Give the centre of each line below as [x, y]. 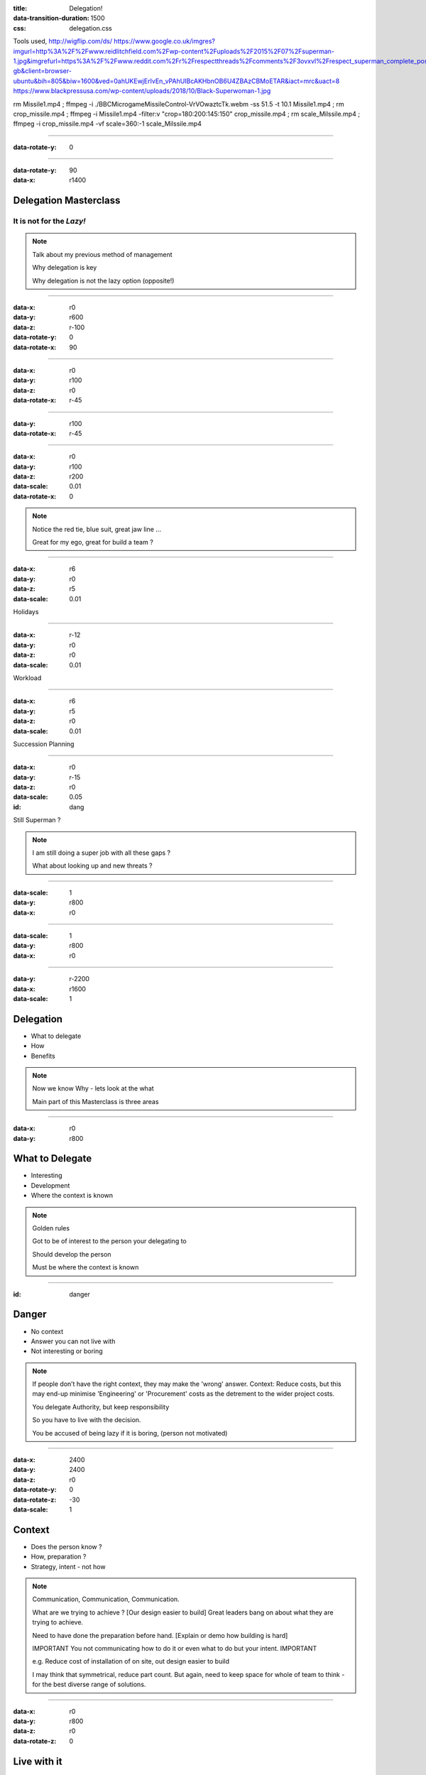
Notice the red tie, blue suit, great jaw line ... [97, 529]
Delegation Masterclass [67, 201]
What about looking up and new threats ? [92, 865]
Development [50, 1185]
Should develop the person [72, 1254]
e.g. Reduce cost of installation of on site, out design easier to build [131, 1661]
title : [20, 8]
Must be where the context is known [86, 1267]
